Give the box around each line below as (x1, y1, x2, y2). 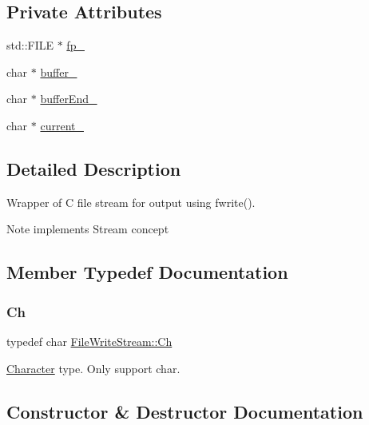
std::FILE (6, 37, 54, 54)
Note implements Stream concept (6, 220, 169, 237)
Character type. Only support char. (6, 359, 181, 376)
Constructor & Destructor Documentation (6, 399, 363, 423)
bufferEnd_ (40, 90, 97, 107)
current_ (40, 117, 84, 133)
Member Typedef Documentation (6, 260, 288, 284)
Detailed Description (6, 156, 181, 181)
